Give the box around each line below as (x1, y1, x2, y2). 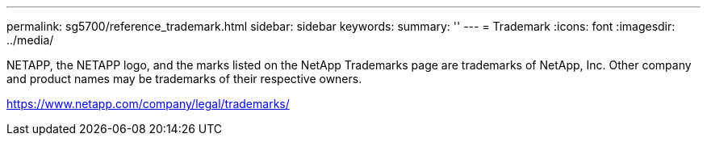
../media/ (6, 33, 54, 47)
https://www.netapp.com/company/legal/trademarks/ (6, 97, 290, 111)
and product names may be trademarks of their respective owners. (6, 72, 362, 86)
